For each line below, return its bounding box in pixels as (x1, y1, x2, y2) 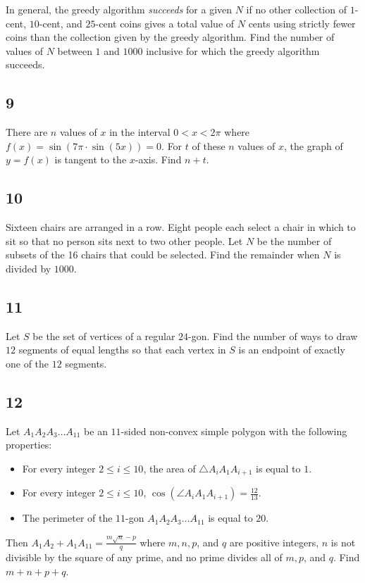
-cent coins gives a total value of (95, 15, 235, 30)
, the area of (143, 460, 196, 475)
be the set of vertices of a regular (32, 328, 175, 343)
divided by (6, 261, 51, 275)
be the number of (256, 233, 332, 248)
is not (330, 534, 356, 549)
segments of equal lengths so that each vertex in (18, 342, 226, 357)
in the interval (109, 125, 171, 139)
